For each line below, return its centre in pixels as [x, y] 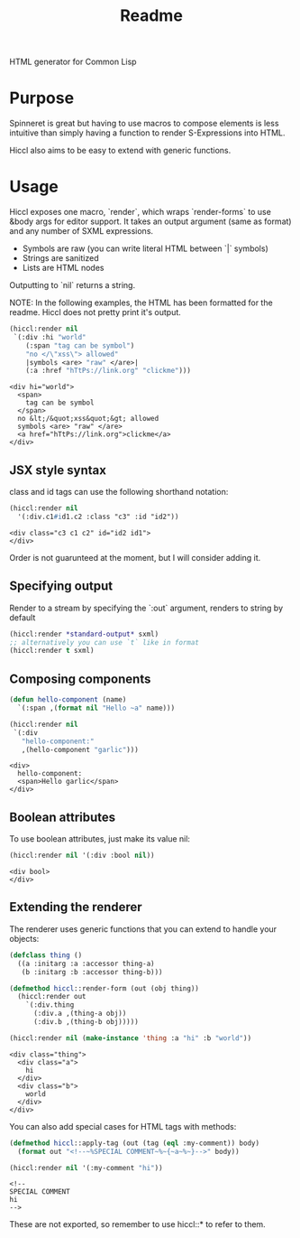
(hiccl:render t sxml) [52, 651]
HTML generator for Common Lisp [73, 62]
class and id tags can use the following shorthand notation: [119, 492]
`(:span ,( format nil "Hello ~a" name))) [96, 708]
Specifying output [61, 586]
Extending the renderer [76, 907]
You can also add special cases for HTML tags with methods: [123, 1126]
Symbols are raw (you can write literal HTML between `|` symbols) [145, 248]
